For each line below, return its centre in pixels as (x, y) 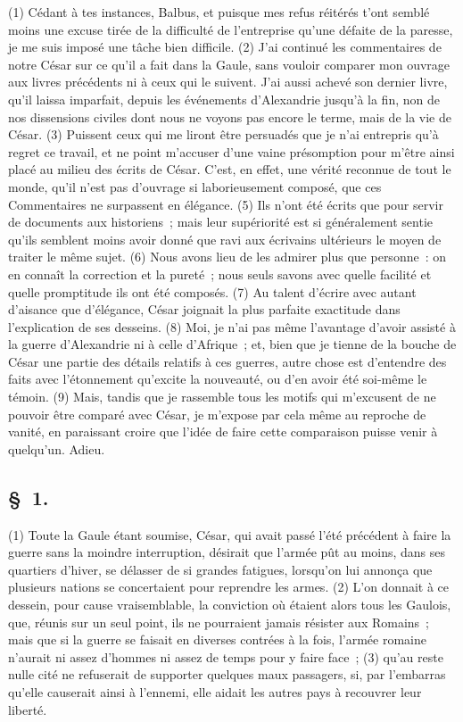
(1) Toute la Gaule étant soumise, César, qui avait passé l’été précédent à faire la (230, 534)
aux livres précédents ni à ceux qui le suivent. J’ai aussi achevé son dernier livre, (228, 82)
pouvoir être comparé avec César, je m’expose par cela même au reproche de (217, 414)
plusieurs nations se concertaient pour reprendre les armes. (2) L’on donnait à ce (229, 587)
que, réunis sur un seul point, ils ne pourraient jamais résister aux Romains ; (219, 622)
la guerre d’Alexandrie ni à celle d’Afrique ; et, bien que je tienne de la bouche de (232, 344)
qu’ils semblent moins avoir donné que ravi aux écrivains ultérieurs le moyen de (225, 239)
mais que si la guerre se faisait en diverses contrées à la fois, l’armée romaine (217, 639)
